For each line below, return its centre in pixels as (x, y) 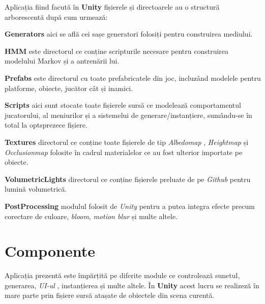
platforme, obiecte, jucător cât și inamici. (69, 88)
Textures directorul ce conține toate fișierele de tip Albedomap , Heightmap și (127, 142)
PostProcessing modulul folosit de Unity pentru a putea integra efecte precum (130, 206)
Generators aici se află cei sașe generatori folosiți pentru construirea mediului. (129, 34)
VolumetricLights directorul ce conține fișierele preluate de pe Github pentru (128, 179)
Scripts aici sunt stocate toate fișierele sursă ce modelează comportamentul (123, 105)
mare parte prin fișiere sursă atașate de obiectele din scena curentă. (110, 295)
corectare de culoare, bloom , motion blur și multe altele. (91, 216)
